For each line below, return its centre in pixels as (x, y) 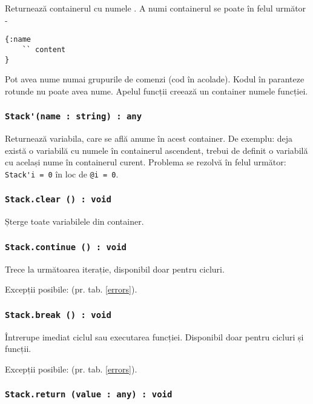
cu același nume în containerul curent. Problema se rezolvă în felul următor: (146, 162)
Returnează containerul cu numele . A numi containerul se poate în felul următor (156, 8)
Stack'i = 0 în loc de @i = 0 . (62, 174)
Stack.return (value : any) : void (89, 395)
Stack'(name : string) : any (74, 117)
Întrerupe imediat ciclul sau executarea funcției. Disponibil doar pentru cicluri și (154, 336)
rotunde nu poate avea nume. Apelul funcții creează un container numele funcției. (156, 91)
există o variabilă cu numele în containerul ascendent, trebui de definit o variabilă (156, 150)
